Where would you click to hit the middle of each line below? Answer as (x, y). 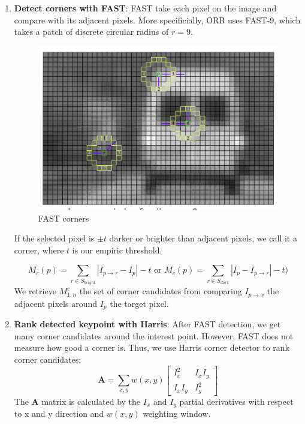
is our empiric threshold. (117, 250)
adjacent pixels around (55, 303)
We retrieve (35, 291)
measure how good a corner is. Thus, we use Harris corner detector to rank (152, 347)
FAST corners (64, 218)
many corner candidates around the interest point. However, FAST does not (154, 335)
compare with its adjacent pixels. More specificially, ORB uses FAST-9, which (157, 20)
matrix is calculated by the (91, 401)
